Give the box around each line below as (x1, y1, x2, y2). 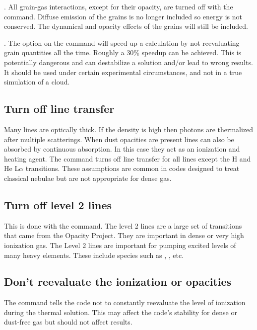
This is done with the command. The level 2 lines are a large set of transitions (4, 220, 242, 231)
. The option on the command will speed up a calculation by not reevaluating (4, 37, 240, 48)
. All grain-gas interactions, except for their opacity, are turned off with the (4, 1, 233, 11)
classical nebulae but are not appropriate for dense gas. (4, 172, 172, 183)
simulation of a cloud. (4, 77, 70, 87)
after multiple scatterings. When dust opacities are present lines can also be (4, 134, 234, 144)
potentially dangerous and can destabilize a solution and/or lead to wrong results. (4, 57, 253, 67)
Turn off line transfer (4, 101, 115, 116)
